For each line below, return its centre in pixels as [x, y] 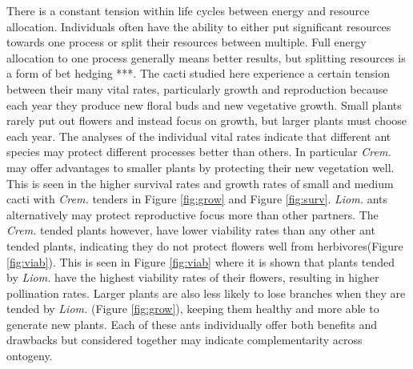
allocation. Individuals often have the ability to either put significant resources [199, 26]
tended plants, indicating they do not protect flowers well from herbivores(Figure [205, 245]
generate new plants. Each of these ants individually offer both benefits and [192, 324]
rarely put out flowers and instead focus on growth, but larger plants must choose [207, 120]
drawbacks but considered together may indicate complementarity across [184, 340]
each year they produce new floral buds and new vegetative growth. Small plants [204, 104]
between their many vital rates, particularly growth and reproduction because [197, 88]
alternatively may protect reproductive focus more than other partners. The [192, 214]
